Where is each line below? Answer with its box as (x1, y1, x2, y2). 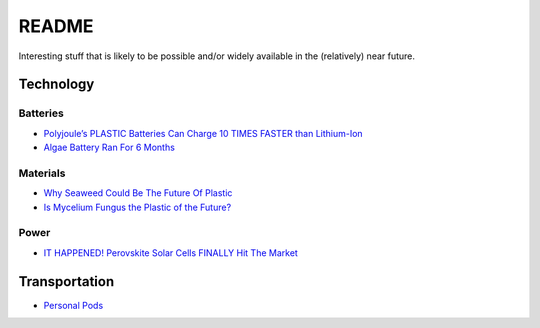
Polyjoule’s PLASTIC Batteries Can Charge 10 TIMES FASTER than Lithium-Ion (43, 127, 364, 139)
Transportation (18, 273, 115, 290)
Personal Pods (43, 299, 104, 311)
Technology (18, 76, 95, 93)
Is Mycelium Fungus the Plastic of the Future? (43, 201, 232, 213)
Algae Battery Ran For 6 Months (43, 141, 175, 154)
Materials (18, 166, 66, 180)
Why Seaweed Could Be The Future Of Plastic (43, 187, 233, 199)
